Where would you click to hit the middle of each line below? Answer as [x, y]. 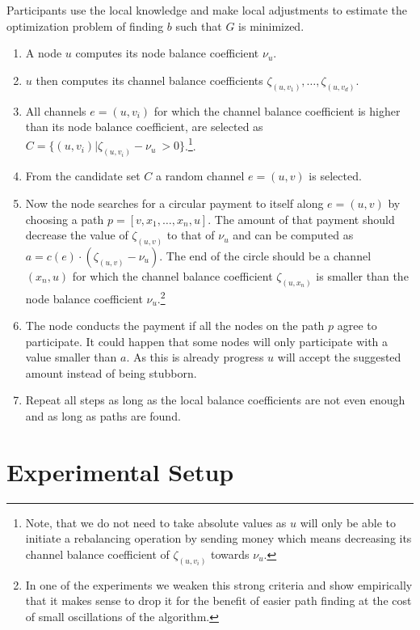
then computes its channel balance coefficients [149, 80]
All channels [56, 110]
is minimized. [271, 25]
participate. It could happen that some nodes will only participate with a [207, 341]
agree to [357, 326]
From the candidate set [83, 176]
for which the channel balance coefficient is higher [277, 110]
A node [44, 53]
